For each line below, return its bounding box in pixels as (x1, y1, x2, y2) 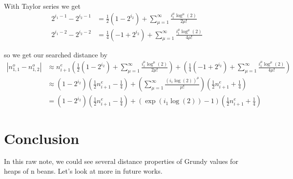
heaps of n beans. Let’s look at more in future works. (4, 166, 163, 176)
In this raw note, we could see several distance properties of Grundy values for (4, 156, 238, 166)
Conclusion (4, 128, 80, 148)
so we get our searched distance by (4, 49, 107, 59)
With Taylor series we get (4, 1, 81, 11)
